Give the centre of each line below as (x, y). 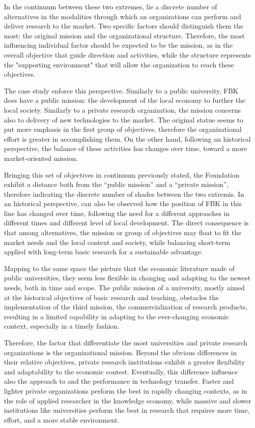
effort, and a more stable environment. (62, 419)
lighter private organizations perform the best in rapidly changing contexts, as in (126, 390)
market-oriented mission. (41, 158)
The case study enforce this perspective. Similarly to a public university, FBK (121, 90)
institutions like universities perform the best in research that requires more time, (127, 410)
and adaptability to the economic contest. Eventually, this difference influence (121, 371)
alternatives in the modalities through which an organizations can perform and (123, 16)
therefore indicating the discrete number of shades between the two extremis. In (124, 194)
